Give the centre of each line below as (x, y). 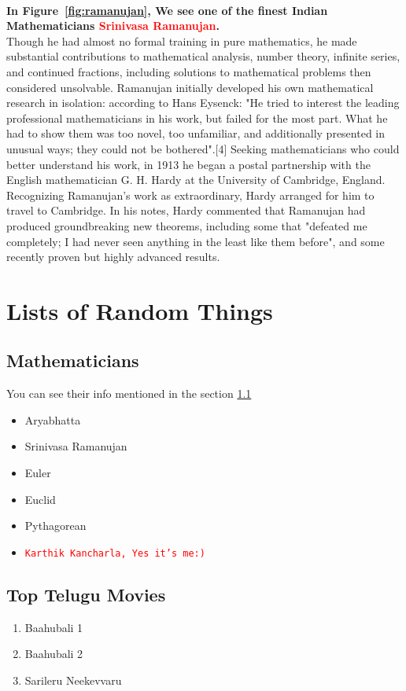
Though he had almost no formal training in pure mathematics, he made (182, 40)
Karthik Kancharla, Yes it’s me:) (115, 553)
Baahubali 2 (54, 654)
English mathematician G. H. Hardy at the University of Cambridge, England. (196, 180)
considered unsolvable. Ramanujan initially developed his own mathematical (190, 87)
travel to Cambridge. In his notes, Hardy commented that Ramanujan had (186, 210)
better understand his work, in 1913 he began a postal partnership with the (188, 164)
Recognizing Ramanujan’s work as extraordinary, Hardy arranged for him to (190, 195)
